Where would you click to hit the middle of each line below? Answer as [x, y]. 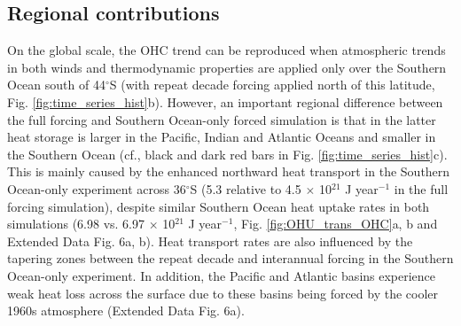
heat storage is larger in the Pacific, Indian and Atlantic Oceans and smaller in [222, 137]
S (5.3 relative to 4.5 [246, 188]
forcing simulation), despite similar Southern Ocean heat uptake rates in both [219, 206]
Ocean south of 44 [56, 85]
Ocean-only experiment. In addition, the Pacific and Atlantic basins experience [222, 275]
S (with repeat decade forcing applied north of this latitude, [272, 85]
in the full [421, 188]
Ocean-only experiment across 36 [97, 188]
